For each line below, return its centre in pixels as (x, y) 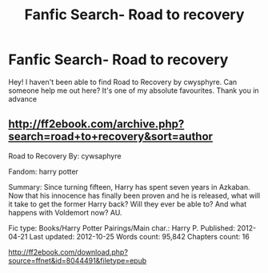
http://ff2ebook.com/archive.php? (96, 124)
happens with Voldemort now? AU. (65, 212)
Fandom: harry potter (43, 171)
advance (23, 98)
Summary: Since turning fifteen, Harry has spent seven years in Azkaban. (129, 187)
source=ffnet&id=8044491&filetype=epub (78, 260)
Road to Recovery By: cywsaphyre (65, 156)
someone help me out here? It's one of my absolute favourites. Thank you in (134, 90)
